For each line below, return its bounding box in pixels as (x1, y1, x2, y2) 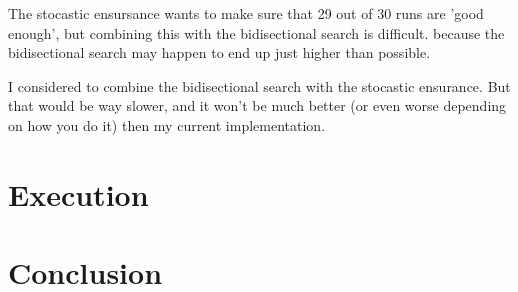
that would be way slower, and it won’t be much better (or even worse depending (8, 95, 507, 116)
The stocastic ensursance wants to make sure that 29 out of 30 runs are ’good (8, 3, 484, 23)
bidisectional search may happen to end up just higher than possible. (8, 42, 431, 63)
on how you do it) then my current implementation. (8, 114, 326, 135)
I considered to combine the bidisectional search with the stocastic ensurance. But (8, 75, 511, 96)
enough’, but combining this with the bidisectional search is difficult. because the (8, 22, 505, 43)
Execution (8, 173, 149, 214)
